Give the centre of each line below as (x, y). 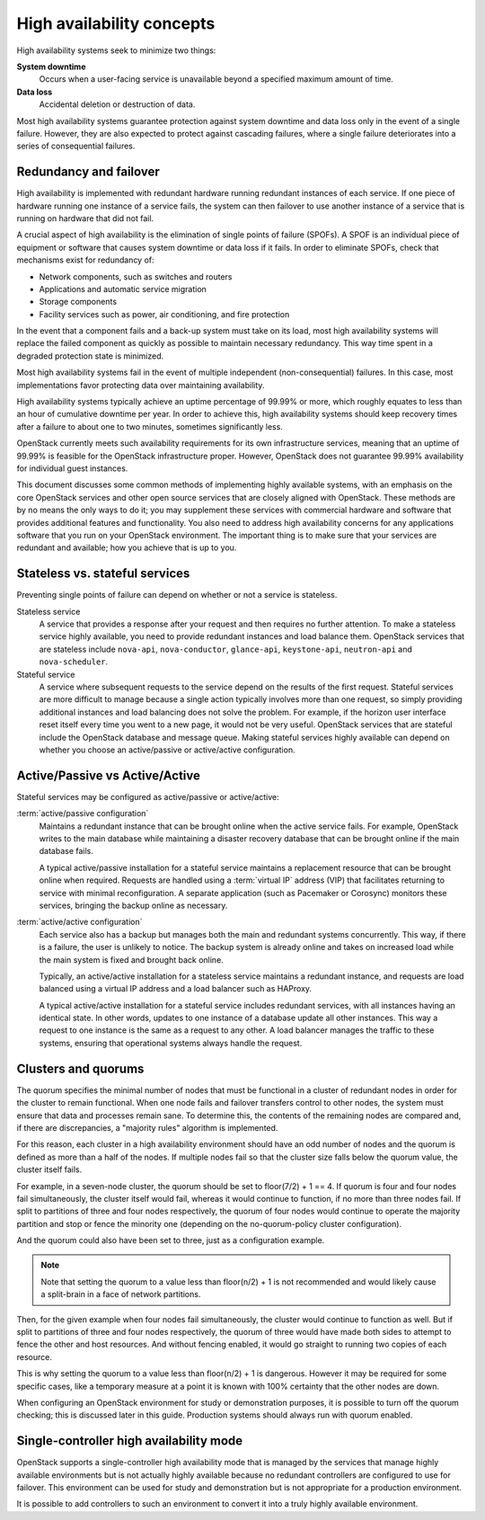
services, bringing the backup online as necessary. (133, 905)
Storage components (78, 302)
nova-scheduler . (74, 662)
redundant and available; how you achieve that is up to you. (127, 547)
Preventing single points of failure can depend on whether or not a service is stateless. (177, 595)
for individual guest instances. (72, 468)
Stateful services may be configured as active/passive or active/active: (148, 796)
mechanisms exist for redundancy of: (85, 260)
